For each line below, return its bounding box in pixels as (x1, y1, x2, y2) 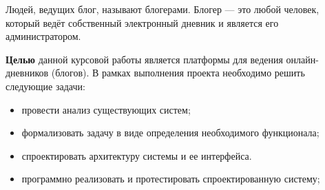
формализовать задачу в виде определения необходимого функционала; (21, 125, 319, 140)
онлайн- (286, 52, 319, 66)
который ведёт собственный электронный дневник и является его (6, 15, 279, 30)
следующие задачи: (6, 78, 85, 93)
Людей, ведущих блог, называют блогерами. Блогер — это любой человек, (6, 2, 319, 16)
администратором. (6, 29, 81, 43)
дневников (6, 65, 49, 80)
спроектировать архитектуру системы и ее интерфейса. (21, 148, 252, 162)
